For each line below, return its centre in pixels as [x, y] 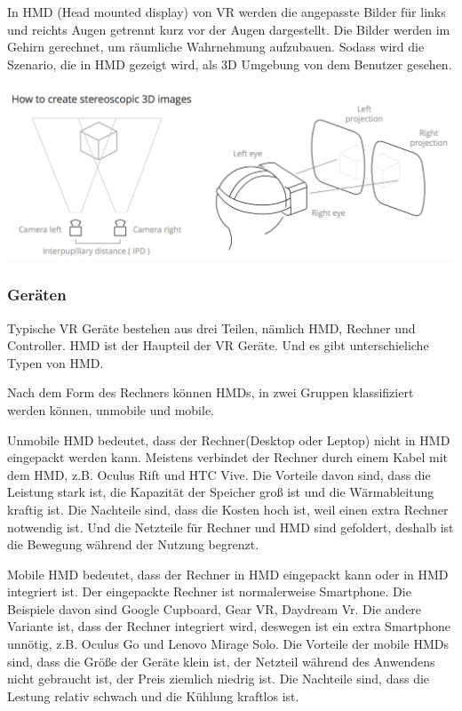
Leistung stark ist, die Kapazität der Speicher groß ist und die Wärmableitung [221, 492]
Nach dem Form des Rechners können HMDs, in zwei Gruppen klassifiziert [211, 392]
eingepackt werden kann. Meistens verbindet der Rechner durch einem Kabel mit [227, 457]
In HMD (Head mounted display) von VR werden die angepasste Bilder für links [227, 12]
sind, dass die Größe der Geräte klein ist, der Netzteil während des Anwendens [221, 661]
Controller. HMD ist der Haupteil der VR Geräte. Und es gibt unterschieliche [218, 345]
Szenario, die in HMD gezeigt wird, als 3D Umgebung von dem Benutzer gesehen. [230, 64]
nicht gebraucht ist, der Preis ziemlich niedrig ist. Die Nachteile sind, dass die [219, 679]
